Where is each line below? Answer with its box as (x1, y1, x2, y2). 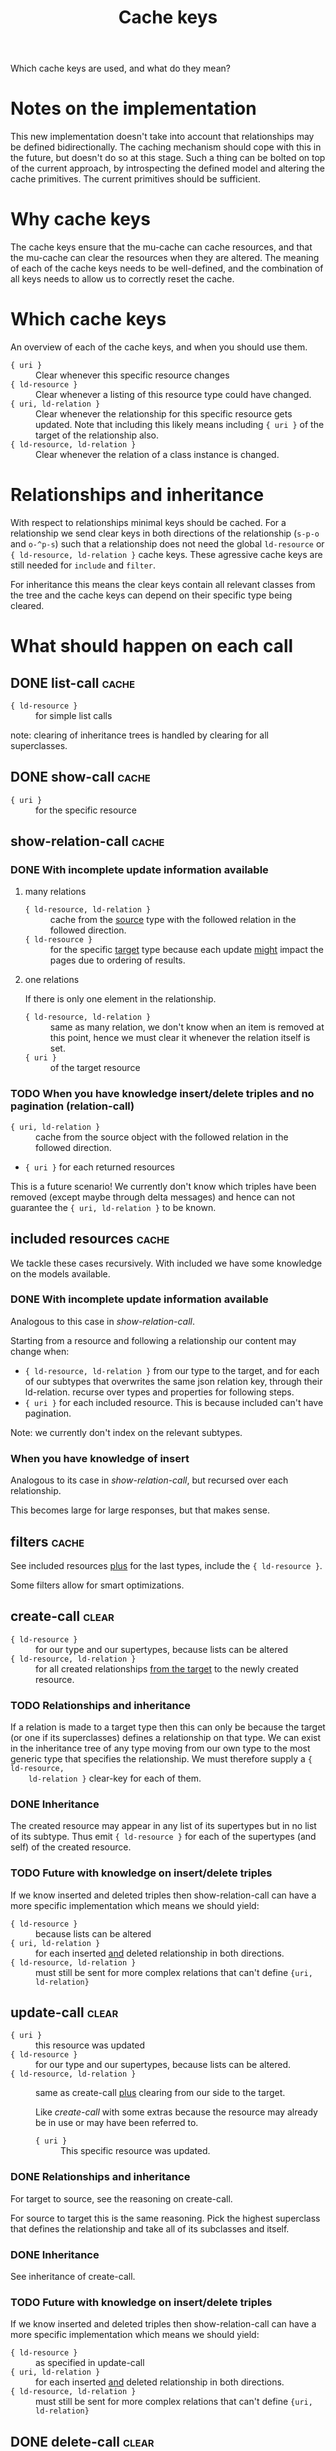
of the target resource (49, 1062, 141, 1074)
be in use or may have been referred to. (35, 2117, 199, 2129)
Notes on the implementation (10, 97, 257, 120)
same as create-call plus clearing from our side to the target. (35, 2087, 286, 2099)
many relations (24, 886, 87, 898)
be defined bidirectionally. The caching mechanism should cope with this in (10, 141, 322, 153)
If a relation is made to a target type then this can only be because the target (10, 1721, 326, 1733)
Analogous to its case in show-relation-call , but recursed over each (10, 1474, 289, 1486)
